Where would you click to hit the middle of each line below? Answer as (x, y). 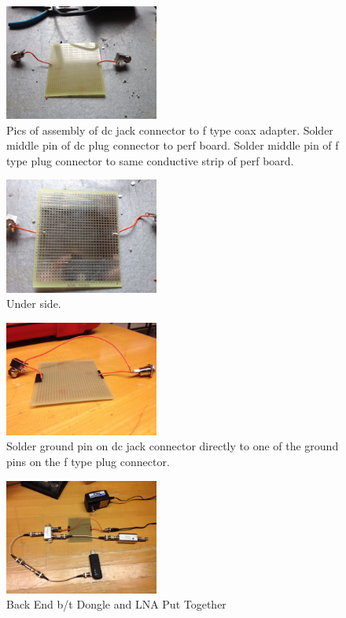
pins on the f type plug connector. (88, 462)
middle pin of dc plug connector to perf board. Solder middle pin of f (173, 145)
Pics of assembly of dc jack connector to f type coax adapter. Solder (170, 130)
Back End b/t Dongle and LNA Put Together (116, 604)
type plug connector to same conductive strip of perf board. (150, 160)
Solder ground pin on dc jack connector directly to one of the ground (173, 446)
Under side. (34, 303)
